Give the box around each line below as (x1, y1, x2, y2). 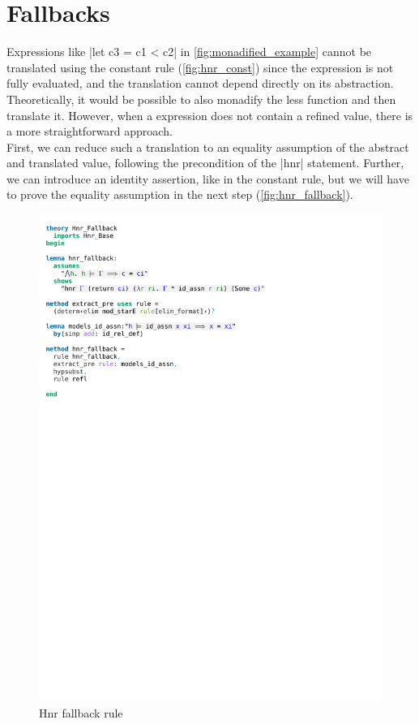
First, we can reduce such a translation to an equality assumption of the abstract (6, 138, 409, 155)
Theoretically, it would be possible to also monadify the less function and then (6, 90, 396, 107)
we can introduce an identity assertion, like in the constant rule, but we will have (6, 170, 409, 187)
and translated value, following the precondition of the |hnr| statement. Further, (6, 154, 404, 171)
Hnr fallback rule (39, 704, 123, 721)
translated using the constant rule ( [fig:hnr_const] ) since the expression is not (6, 58, 394, 75)
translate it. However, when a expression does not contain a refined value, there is (6, 106, 413, 123)
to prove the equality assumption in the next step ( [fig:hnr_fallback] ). (6, 186, 353, 203)
